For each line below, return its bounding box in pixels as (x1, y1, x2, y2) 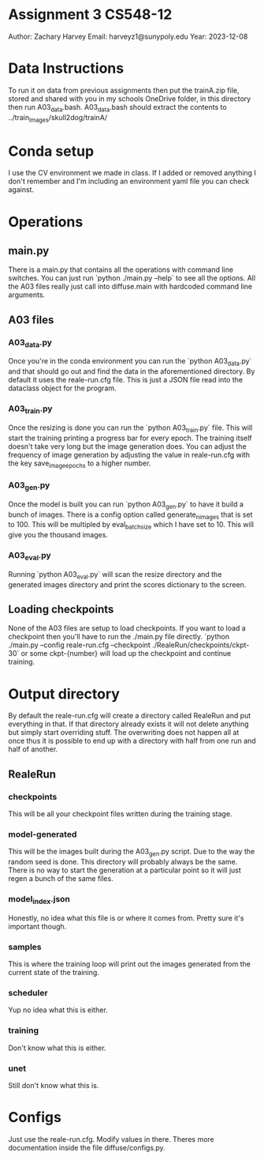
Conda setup (8, 142, 95, 160)
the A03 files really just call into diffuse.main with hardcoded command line (8, 282, 253, 292)
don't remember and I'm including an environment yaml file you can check (8, 176, 250, 186)
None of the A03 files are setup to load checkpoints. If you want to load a (8, 623, 246, 633)
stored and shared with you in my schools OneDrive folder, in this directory (8, 93, 251, 104)
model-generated (8, 828, 77, 839)
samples (8, 941, 42, 952)
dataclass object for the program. (8, 383, 117, 393)
